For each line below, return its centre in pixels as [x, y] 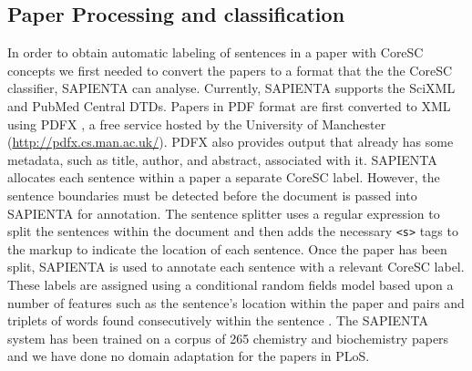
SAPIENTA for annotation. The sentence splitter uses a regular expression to [224, 213]
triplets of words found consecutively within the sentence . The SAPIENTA [218, 320]
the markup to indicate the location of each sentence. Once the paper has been [227, 248]
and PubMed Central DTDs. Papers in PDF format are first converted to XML [229, 105]
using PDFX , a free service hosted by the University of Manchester [197, 124]
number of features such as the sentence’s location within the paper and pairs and [236, 302]
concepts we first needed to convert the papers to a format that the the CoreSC [230, 70]
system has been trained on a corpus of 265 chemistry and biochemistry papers [228, 338]
